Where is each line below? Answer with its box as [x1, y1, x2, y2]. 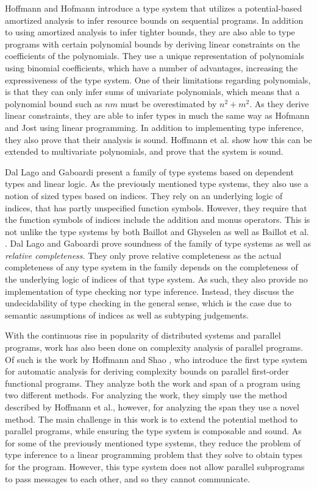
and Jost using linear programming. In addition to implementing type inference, [5, 121, 304, 133]
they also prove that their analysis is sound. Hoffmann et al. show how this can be [5, 133, 312, 146]
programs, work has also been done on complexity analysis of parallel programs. [5, 341, 304, 354]
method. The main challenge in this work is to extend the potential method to [5, 412, 298, 425]
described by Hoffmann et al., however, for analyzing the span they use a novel [5, 401, 299, 413]
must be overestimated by [120, 97, 217, 110]
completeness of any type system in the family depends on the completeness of [5, 261, 298, 273]
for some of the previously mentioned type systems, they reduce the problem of [5, 436, 301, 449]
